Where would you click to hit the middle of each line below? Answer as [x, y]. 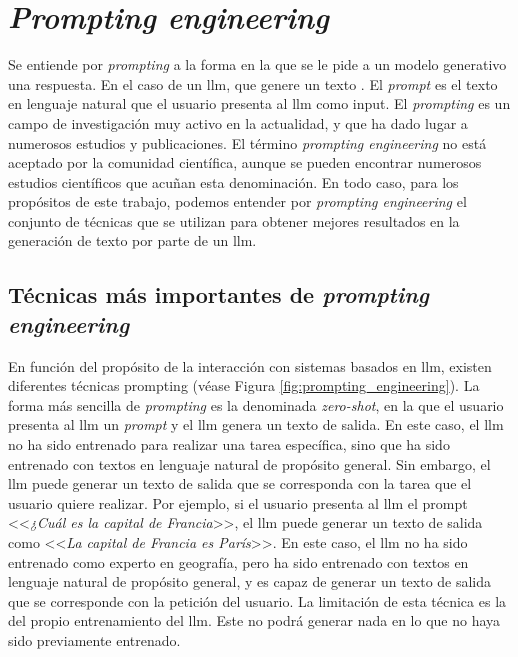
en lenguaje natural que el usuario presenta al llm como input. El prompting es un [259, 103]
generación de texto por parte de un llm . [132, 240]
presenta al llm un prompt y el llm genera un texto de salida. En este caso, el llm [256, 424]
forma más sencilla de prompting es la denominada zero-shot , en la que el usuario [256, 404]
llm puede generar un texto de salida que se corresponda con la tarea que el [240, 483]
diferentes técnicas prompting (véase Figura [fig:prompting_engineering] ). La [244, 385]
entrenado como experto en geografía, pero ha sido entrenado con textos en [238, 561]
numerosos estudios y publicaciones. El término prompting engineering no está [247, 142]
